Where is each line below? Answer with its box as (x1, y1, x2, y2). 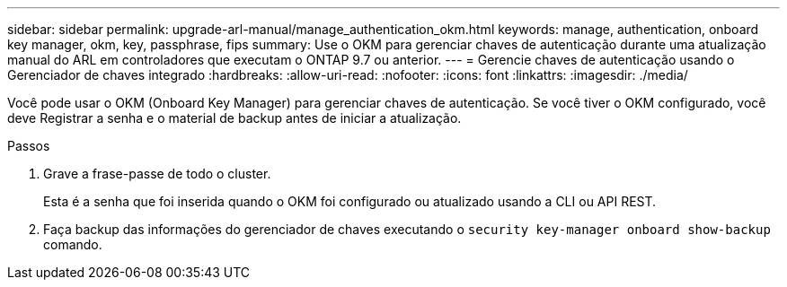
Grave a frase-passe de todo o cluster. (43, 166, 271, 181)
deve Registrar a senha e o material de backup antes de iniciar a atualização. (7, 110, 462, 126)
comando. (43, 237, 102, 252)
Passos (7, 138, 50, 153)
